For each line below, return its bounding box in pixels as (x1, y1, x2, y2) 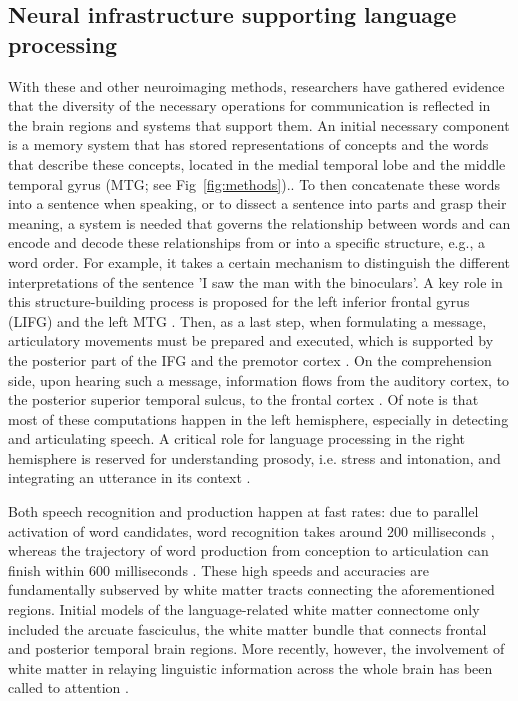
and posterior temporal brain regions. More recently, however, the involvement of (8, 638, 505, 659)
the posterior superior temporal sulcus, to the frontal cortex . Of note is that (8, 389, 479, 410)
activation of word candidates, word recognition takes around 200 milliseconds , (8, 520, 495, 541)
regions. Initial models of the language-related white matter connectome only (8, 599, 480, 620)
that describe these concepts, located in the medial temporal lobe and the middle (8, 153, 506, 174)
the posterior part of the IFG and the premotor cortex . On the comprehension (8, 349, 492, 370)
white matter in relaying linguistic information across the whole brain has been (8, 657, 493, 678)
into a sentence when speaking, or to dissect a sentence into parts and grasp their (8, 193, 507, 214)
